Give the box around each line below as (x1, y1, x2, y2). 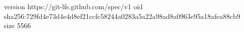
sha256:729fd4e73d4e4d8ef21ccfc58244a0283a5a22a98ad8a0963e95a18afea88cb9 (4, 11, 241, 21)
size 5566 (4, 20, 31, 31)
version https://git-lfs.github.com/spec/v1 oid (4, 1, 143, 11)
